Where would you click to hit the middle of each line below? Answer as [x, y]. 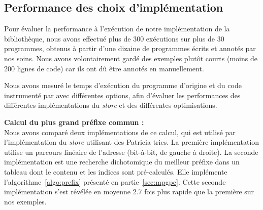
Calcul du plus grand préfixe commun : [74, 122]
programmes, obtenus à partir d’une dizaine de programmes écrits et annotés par [130, 48]
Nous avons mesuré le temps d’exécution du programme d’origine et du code [123, 85]
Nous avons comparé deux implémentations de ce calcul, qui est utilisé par [120, 132]
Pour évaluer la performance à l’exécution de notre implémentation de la [117, 29]
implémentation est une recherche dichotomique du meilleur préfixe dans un [122, 162]
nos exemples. [25, 201]
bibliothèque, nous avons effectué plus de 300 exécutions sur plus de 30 [114, 38]
